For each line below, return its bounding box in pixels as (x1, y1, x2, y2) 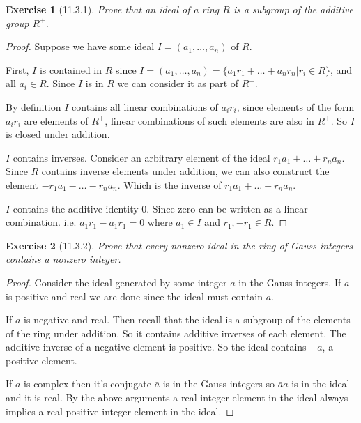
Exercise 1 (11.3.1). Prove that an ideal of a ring (6, 2, 220, 16)
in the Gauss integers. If (238, 275, 341, 289)
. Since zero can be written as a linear (146, 201, 308, 215)
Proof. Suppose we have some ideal (6, 39, 155, 54)
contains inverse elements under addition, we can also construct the (41, 164, 330, 178)
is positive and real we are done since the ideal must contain (6, 289, 263, 303)
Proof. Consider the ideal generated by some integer (6, 275, 227, 289)
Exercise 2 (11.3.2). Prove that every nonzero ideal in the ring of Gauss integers (6, 238, 353, 252)
